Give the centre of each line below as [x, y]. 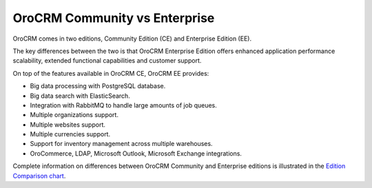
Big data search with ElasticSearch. [80, 96]
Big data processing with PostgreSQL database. [98, 86]
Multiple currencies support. [70, 134]
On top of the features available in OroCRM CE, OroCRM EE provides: [111, 73]
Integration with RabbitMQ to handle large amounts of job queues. [123, 105]
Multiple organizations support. [74, 115]
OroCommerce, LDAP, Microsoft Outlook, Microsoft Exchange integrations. [136, 153]
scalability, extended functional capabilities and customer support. [107, 61]
